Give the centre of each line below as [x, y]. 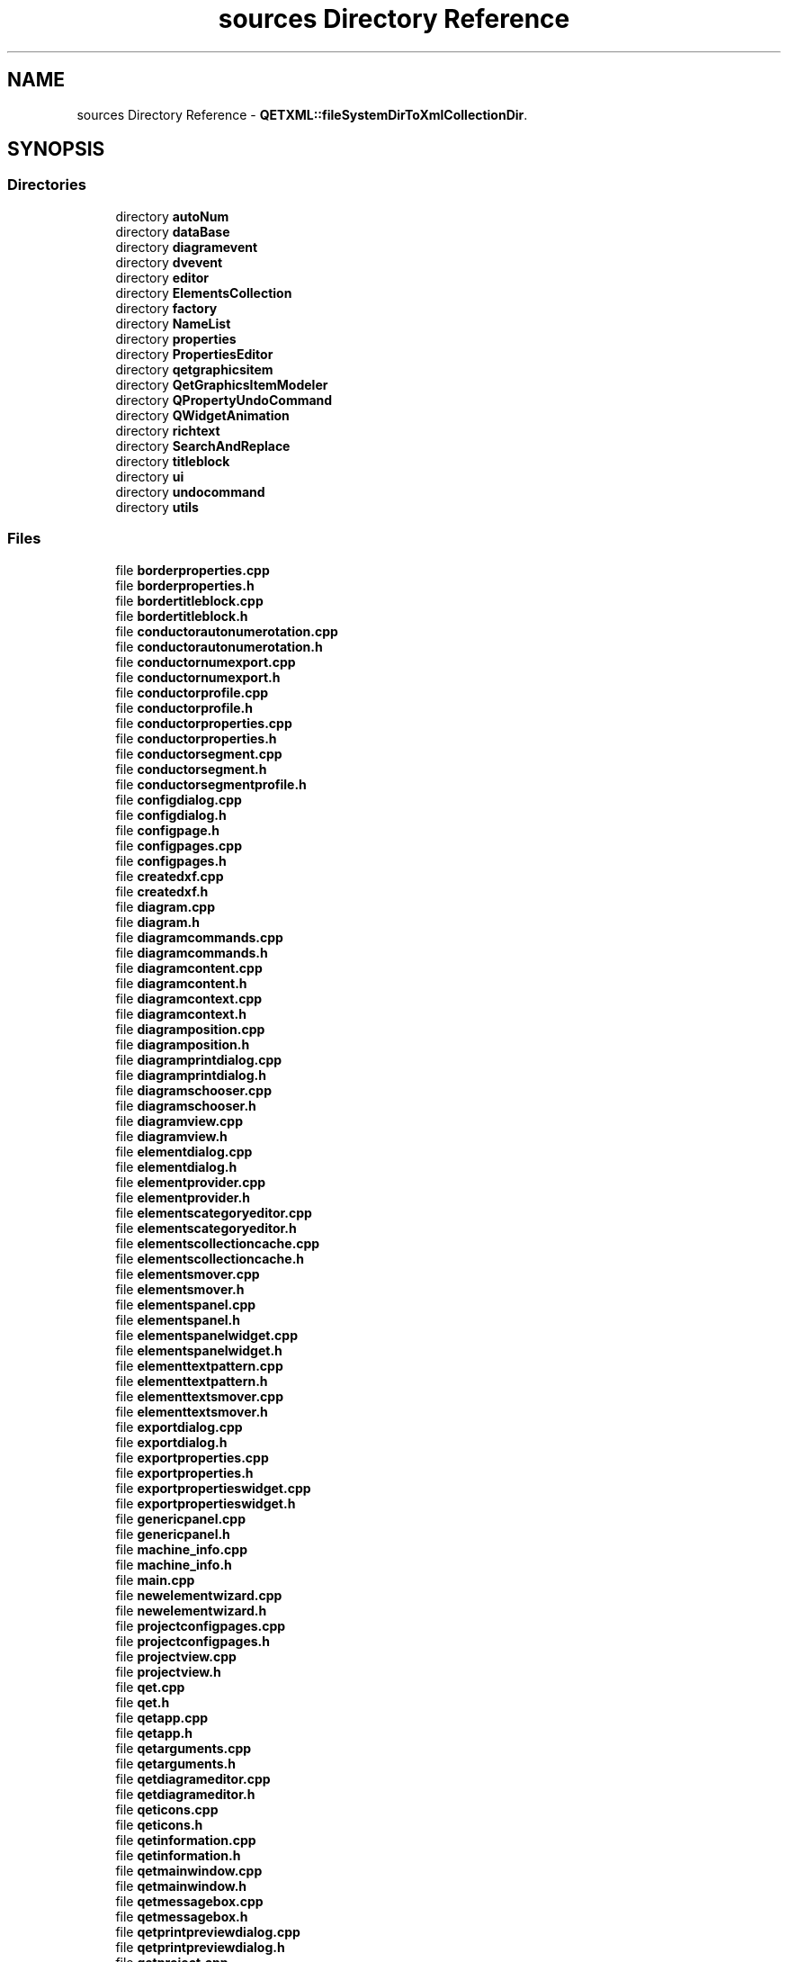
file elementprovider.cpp [191, 1182]
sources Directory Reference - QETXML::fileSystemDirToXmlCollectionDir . [302, 114]
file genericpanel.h [173, 1534]
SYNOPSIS [56, 149]
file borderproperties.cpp [193, 570]
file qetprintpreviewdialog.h [200, 1947]
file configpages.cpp [179, 845]
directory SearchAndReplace [203, 445]
